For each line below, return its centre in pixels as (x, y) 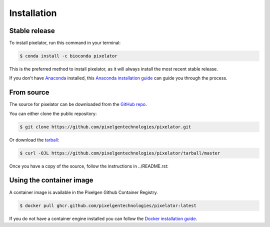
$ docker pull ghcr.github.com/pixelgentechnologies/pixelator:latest (108, 205)
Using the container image (51, 180)
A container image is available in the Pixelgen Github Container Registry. (84, 192)
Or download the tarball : (34, 139)
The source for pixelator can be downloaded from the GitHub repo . (78, 104)
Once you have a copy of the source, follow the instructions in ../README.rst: (89, 166)
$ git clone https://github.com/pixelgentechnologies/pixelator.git (105, 127)
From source (29, 92)
